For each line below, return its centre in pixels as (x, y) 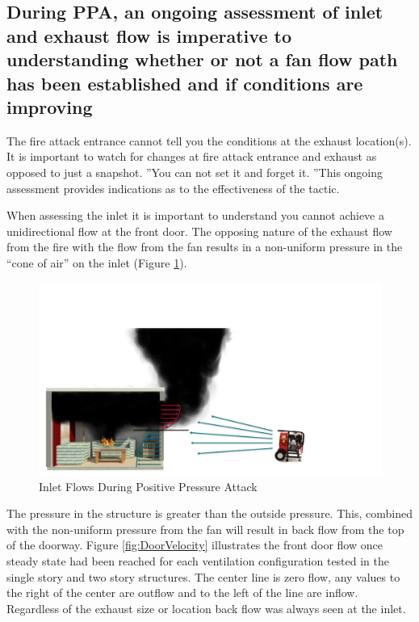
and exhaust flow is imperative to (149, 35)
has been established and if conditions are (185, 83)
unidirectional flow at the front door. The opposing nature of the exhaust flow (199, 231)
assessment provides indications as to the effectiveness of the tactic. (173, 188)
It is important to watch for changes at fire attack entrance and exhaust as (192, 156)
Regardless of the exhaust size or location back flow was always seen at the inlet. (206, 608)
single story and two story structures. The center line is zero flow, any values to (203, 576)
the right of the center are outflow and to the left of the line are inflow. (182, 593)
